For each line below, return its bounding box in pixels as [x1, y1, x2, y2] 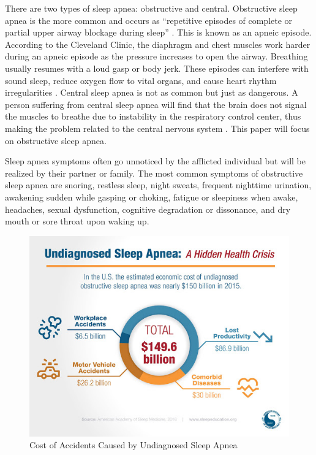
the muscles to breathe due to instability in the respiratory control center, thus [5, 110, 301, 123]
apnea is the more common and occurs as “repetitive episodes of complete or [5, 13, 293, 26]
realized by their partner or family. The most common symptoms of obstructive [5, 166, 303, 179]
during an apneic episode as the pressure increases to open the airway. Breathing [5, 50, 308, 63]
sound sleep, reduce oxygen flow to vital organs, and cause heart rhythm [5, 74, 277, 86]
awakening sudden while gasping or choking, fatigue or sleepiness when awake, [5, 190, 298, 203]
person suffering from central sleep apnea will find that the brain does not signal [5, 97, 307, 110]
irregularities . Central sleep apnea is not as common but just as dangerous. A [5, 86, 298, 99]
